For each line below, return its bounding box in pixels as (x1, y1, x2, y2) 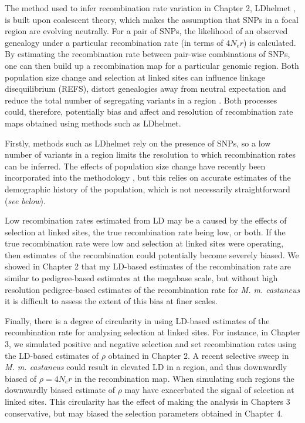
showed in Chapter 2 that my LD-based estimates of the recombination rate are (5, 260, 292, 272)
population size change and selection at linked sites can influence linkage (5, 71, 266, 83)
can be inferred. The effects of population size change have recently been (5, 159, 266, 172)
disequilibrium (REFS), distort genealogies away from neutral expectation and (5, 82, 286, 95)
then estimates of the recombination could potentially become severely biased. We (5, 248, 299, 261)
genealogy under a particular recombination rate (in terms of (5, 36, 223, 48)
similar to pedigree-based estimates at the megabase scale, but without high (5, 272, 278, 284)
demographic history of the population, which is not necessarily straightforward (5, 182, 290, 195)
